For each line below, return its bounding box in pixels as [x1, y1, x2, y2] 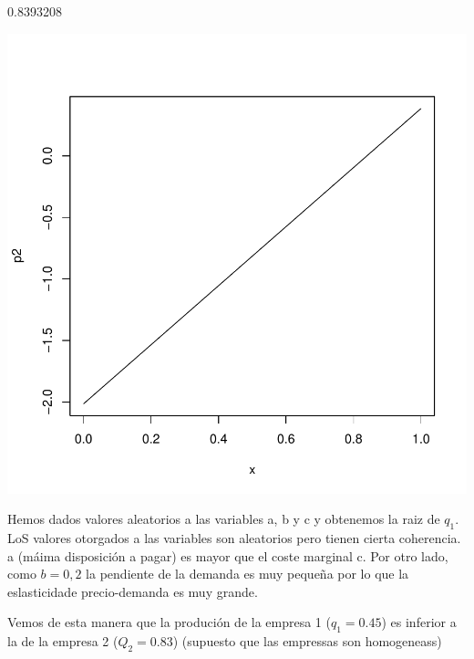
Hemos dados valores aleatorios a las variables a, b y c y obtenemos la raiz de [7, 509, 440, 528]
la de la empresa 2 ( [7, 632, 118, 651]
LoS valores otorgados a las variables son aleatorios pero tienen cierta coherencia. [7, 528, 461, 547]
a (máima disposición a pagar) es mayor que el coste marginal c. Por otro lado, [7, 546, 448, 565]
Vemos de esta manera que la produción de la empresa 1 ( [7, 612, 331, 632]
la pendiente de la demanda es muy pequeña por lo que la [86, 564, 409, 583]
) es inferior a [381, 612, 457, 632]
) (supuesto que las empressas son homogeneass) [172, 632, 442, 651]
